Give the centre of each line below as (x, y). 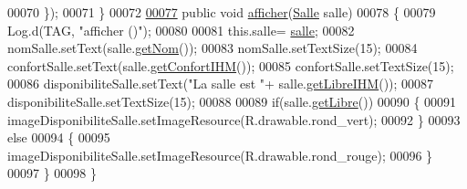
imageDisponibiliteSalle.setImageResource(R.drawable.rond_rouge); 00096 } (220, 155)
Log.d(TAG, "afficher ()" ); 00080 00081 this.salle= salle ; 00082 (181, 30)
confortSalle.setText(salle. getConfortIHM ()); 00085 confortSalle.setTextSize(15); (231, 65)
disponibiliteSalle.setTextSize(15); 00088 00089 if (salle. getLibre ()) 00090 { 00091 (232, 101)
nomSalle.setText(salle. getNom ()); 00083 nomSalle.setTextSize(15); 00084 (213, 48)
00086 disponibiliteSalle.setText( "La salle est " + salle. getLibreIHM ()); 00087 (221, 84)
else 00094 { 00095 (59, 137)
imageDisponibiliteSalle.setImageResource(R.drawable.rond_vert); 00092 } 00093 (234, 119)
